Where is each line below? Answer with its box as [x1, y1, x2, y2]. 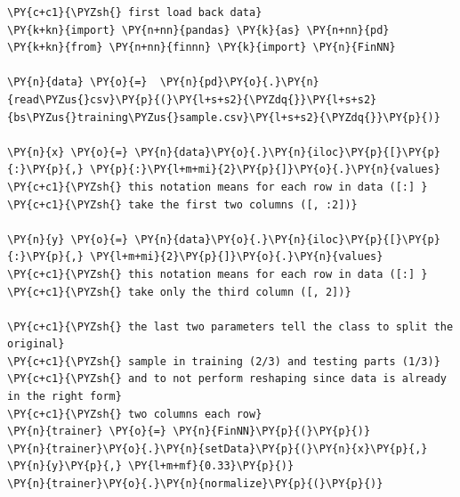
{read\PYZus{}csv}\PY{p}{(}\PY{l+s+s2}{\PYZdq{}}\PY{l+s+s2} [7, 93, 377, 106]
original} [7, 338, 65, 351]
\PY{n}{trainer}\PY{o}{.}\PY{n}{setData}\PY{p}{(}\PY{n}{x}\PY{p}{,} [7, 442, 428, 455]
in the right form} [7, 390, 122, 403]
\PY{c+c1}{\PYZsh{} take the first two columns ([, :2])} [7, 198, 358, 211]
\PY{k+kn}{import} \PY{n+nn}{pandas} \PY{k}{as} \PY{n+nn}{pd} [7, 23, 390, 37]
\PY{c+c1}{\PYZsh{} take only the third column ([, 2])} [7, 285, 351, 298]
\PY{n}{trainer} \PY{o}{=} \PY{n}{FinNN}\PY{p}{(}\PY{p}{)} [7, 425, 371, 438]
